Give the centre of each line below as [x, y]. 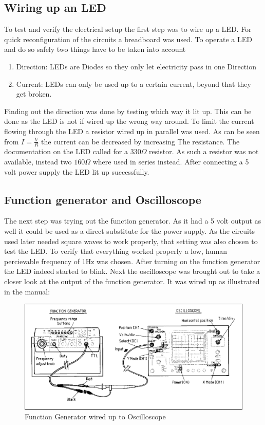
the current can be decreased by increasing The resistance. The [140, 141]
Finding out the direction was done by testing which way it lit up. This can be [128, 111]
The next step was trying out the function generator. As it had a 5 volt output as [133, 221]
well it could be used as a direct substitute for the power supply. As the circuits [129, 230]
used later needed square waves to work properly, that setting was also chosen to [131, 241]
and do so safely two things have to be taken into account [95, 49]
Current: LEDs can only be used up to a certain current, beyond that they [134, 84]
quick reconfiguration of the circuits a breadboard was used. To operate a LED [128, 39]
